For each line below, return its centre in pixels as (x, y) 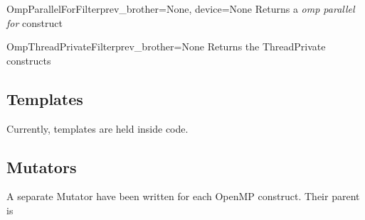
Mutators (42, 166)
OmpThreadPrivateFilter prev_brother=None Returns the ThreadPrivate (166, 46)
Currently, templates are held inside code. (97, 128)
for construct (35, 22)
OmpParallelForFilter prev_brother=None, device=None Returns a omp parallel (181, 9)
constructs (29, 60)
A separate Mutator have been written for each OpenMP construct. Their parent (183, 196)
